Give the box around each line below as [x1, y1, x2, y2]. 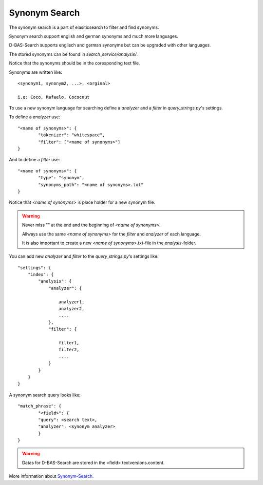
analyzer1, [58, 299, 85, 305]
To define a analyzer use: [9, 114, 60, 120]
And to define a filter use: [9, 157, 60, 163]
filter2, [58, 347, 80, 353]
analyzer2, [58, 306, 85, 312]
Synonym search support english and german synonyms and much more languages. [9, 33, 179, 39]
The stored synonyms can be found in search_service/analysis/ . [9, 51, 138, 57]
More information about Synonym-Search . [9, 473, 94, 479]
